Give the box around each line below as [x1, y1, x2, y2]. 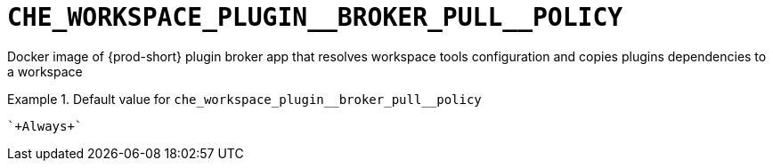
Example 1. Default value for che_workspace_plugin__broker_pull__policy [7, 91, 482, 107]
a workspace [7, 63, 83, 79]
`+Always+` [7, 118, 83, 133]
